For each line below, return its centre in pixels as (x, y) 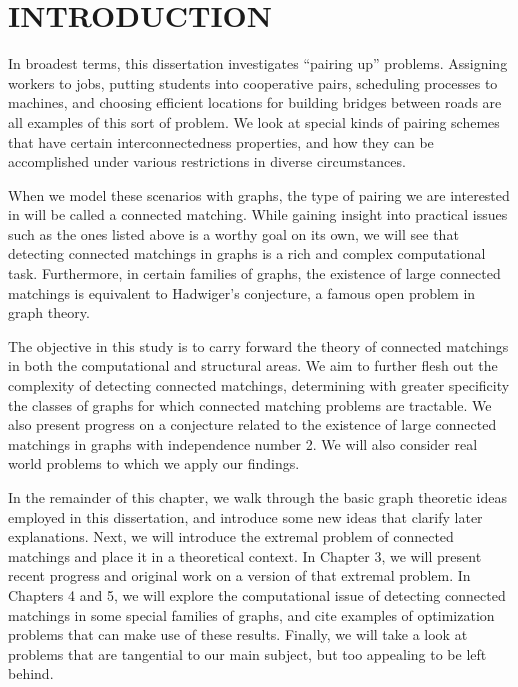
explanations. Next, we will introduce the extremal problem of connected (231, 536)
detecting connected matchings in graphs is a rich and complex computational (247, 253)
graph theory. (49, 312)
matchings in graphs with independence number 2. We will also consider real (243, 443)
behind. (31, 673)
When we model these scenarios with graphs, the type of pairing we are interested (259, 194)
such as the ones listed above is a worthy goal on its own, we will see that (233, 233)
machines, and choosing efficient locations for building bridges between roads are (255, 102)
